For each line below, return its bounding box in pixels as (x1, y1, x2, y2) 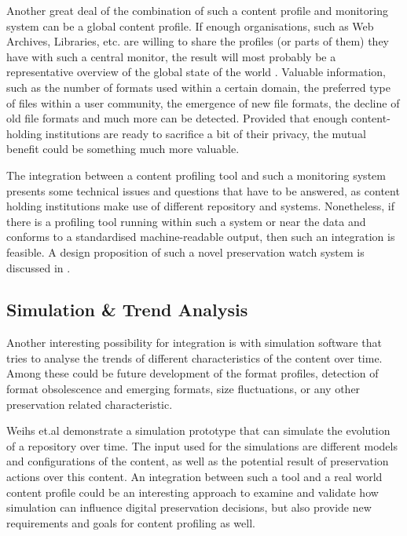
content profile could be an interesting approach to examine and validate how (6, 483, 379, 500)
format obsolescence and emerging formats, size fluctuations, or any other (6, 381, 361, 397)
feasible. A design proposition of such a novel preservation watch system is (6, 243, 365, 260)
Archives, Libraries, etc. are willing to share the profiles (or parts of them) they (6, 33, 389, 49)
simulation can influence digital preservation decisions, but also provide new (6, 499, 372, 516)
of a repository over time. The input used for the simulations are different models (6, 437, 398, 454)
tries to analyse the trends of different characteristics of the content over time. (6, 349, 383, 366)
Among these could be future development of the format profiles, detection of (6, 365, 379, 381)
